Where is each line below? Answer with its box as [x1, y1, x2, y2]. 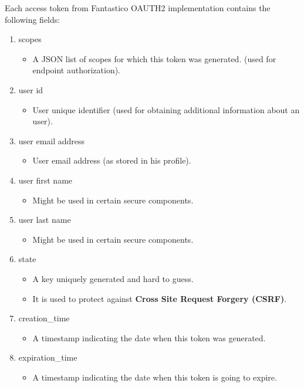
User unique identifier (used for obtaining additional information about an [32, 103, 300, 116]
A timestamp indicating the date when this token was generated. [32, 331, 266, 344]
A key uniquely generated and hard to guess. [32, 272, 194, 284]
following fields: [5, 13, 60, 25]
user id [18, 83, 43, 96]
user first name [18, 174, 73, 186]
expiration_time [18, 351, 77, 364]
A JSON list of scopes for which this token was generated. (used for [32, 52, 276, 64]
